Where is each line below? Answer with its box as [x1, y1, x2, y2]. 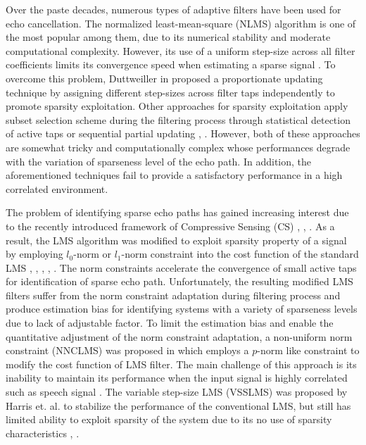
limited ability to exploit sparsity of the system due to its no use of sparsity [6, 412, 332, 427]
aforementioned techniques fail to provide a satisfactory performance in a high [6, 168, 343, 182]
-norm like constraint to [257, 343, 360, 358]
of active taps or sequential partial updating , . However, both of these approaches [6, 126, 360, 141]
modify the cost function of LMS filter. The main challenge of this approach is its [6, 356, 357, 371]
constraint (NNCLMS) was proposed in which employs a [6, 343, 249, 358]
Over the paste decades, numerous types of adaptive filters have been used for [6, 2, 341, 16]
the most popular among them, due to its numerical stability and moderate [6, 30, 331, 44]
